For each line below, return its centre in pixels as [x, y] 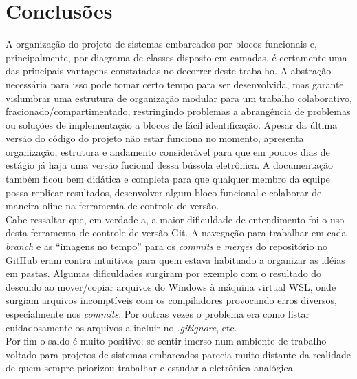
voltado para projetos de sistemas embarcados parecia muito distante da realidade [178, 354]
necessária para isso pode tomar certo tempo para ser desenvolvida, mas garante [175, 84]
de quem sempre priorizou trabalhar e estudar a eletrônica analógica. [151, 368]
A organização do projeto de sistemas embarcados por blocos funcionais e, [161, 44]
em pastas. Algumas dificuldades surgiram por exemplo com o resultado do [164, 273]
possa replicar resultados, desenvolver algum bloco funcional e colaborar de [164, 192]
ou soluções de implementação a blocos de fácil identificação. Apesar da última [172, 124]
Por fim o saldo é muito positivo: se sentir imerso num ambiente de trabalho [166, 341]
